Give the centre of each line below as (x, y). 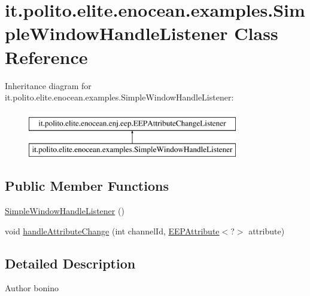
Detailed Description (70, 263)
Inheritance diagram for (48, 85)
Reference (46, 57)
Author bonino (32, 288)
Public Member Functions (87, 186)
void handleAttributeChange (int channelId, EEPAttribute (112, 231)
